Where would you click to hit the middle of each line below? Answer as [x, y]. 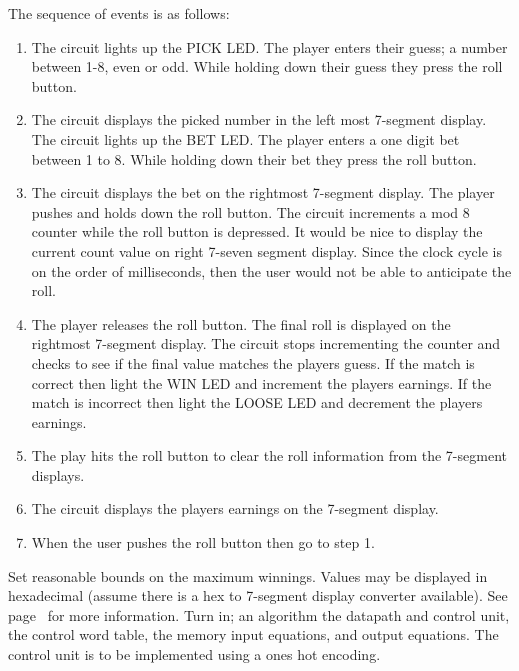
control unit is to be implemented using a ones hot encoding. [194, 654]
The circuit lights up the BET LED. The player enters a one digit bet [245, 138]
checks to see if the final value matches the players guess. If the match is [253, 362]
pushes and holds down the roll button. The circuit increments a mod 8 [250, 211]
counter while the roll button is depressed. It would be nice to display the [257, 231]
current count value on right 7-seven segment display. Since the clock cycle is [266, 250]
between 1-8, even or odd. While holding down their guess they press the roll [267, 66]
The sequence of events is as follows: [119, 13]
